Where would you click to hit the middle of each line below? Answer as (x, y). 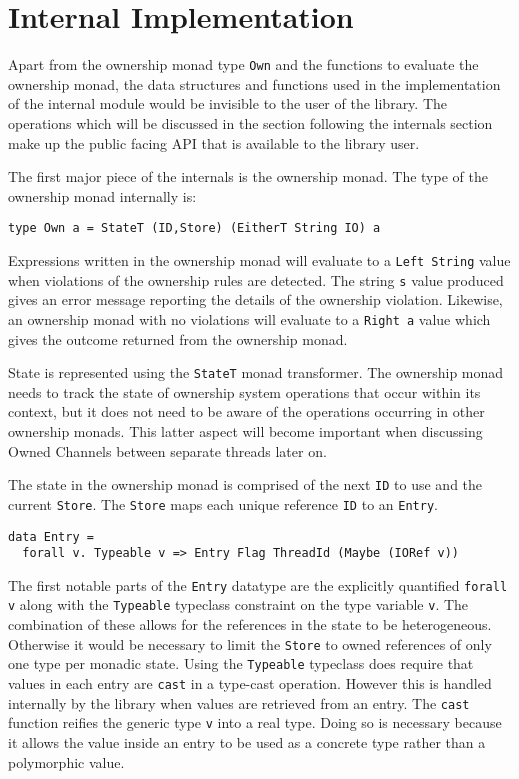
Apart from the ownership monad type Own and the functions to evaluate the (243, 64)
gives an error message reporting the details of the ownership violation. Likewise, (255, 299)
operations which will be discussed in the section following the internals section (250, 122)
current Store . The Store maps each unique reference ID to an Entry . (223, 503)
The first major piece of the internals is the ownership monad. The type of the (248, 176)
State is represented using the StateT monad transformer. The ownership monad (256, 372)
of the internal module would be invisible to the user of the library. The (228, 103)
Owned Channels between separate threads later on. (167, 450)
